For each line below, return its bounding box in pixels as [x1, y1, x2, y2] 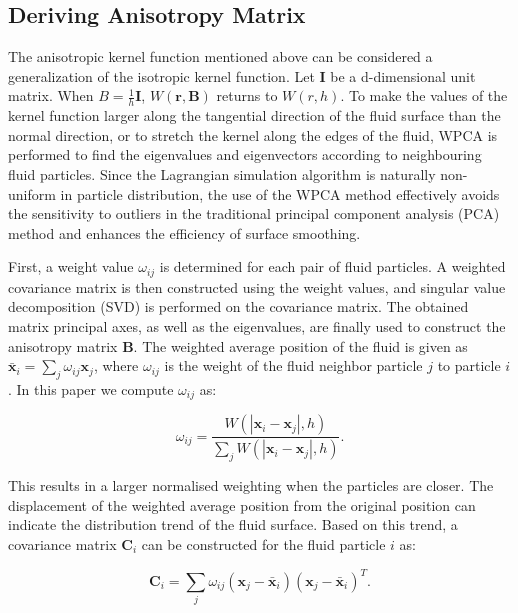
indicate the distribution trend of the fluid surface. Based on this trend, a [8, 514, 458, 535]
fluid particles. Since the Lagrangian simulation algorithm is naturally [8, 164, 436, 184]
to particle [437, 355, 501, 376]
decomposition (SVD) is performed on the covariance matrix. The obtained [8, 296, 469, 317]
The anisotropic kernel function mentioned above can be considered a [8, 46, 433, 67]
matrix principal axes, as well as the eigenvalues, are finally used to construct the [8, 316, 506, 337]
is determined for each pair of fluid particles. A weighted [159, 256, 506, 277]
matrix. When [8, 85, 94, 106]
